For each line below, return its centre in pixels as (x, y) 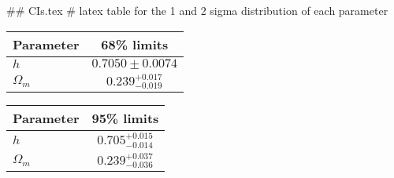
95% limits (125, 118)
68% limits (135, 44)
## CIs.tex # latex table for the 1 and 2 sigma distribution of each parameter (197, 10)
